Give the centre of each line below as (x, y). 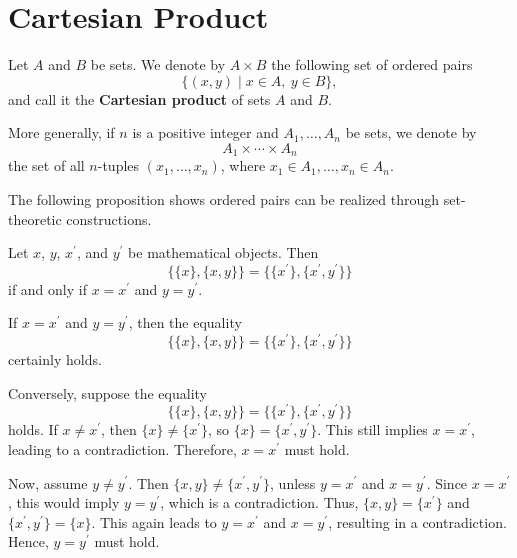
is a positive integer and (205, 132)
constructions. (109, 218)
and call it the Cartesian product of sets (139, 98)
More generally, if (61, 132)
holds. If (33, 429)
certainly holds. (55, 359)
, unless (293, 482)
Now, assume (48, 482)
